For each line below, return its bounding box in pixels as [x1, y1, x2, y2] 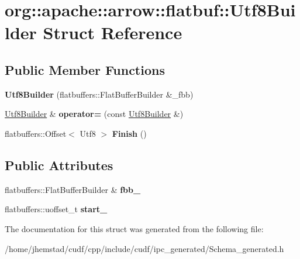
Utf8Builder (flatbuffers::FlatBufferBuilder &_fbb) [5, 88, 194, 100]
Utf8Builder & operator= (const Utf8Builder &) [5, 108, 184, 120]
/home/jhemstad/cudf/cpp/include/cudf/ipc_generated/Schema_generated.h [5, 242, 284, 254]
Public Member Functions [5, 60, 165, 78]
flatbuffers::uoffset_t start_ [5, 203, 108, 215]
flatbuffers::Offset [5, 127, 67, 139]
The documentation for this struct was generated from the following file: [5, 222, 264, 234]
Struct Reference [43, 20, 182, 44]
